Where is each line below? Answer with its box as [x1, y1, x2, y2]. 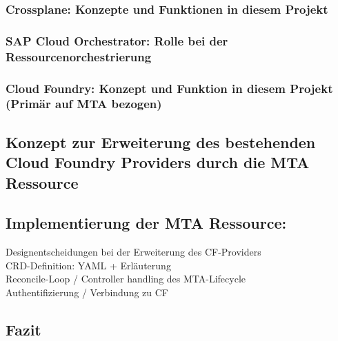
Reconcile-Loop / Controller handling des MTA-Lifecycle [6, 271, 246, 286]
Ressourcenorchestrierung [6, 48, 152, 65]
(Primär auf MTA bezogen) [6, 95, 162, 112]
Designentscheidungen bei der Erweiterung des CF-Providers [6, 245, 261, 259]
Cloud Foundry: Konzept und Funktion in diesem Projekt [6, 79, 333, 96]
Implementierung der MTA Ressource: [6, 212, 287, 234]
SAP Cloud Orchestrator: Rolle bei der [6, 32, 228, 49]
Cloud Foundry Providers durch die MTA [6, 152, 310, 173]
